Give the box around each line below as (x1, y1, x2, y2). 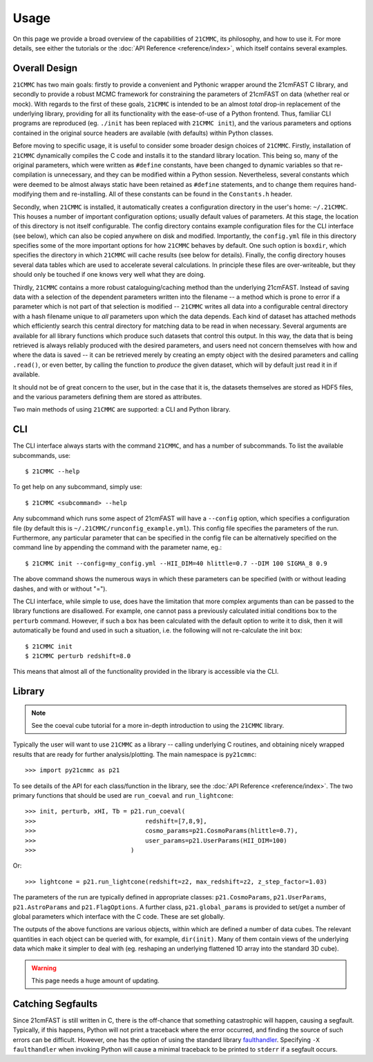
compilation (12, 170, 46, 179)
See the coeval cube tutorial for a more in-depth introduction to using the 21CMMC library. (31, 722, 285, 730)
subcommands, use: (12, 451, 71, 459)
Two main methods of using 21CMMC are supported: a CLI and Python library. (12, 405, 231, 414)
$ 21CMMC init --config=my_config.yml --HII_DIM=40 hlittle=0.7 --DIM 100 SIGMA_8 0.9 (25, 559, 327, 567)
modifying (12, 190, 41, 199)
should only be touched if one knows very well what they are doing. (12, 271, 206, 279)
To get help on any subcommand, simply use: (12, 483, 142, 491)
